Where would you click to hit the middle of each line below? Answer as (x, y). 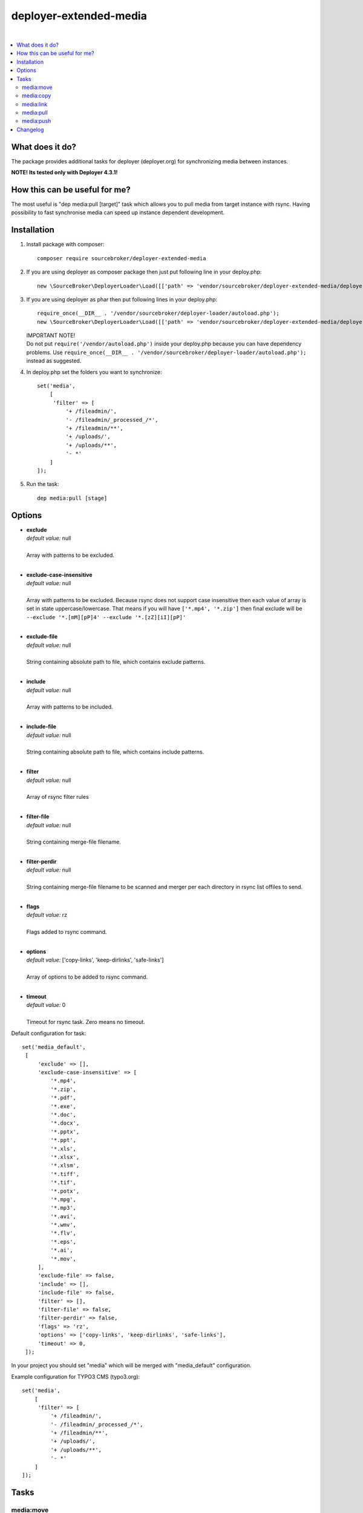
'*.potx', (65, 1191)
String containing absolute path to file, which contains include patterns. (115, 752)
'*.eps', (64, 1242)
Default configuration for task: (49, 1033)
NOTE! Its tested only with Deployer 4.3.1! (64, 172)
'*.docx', (65, 1123)
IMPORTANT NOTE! (51, 335)
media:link (35, 104)
